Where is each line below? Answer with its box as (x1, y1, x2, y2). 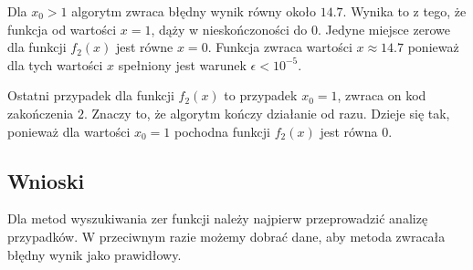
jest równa (320, 121, 378, 140)
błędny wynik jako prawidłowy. (7, 244, 182, 264)
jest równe (115, 37, 173, 57)
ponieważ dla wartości (7, 121, 131, 140)
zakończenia (7, 103, 74, 122)
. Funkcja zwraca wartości (207, 37, 352, 57)
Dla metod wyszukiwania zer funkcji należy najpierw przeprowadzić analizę (7, 209, 428, 228)
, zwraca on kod (337, 86, 426, 105)
